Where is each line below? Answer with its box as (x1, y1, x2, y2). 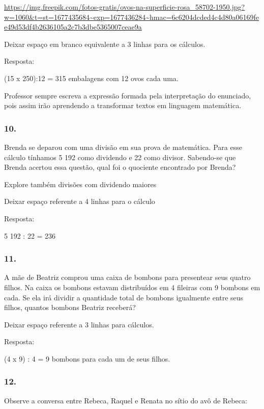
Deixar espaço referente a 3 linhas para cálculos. (4, 319, 154, 329)
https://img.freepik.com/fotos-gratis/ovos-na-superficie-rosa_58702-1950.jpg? (4, 2, 245, 12)
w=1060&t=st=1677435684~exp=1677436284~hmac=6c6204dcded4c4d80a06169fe (4, 11, 259, 22)
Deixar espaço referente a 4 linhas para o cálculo (4, 196, 155, 207)
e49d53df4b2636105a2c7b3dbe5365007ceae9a (4, 21, 142, 32)
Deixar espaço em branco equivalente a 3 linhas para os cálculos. (4, 38, 206, 49)
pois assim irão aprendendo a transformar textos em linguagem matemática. (4, 100, 242, 111)
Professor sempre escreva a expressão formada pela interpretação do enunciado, (4, 90, 251, 100)
